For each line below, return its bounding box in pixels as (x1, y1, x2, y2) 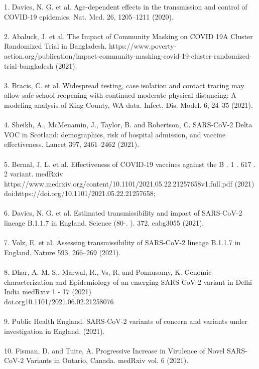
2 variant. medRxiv (4, 168, 63, 179)
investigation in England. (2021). (4, 325, 105, 336)
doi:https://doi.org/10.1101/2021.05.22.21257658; (4, 188, 156, 199)
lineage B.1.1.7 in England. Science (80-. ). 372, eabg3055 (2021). (4, 218, 204, 228)
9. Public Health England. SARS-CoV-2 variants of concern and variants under (4, 316, 247, 326)
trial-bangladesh (4, 60, 54, 71)
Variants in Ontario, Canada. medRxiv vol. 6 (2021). (26, 355, 189, 365)
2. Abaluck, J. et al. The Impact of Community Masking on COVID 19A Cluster (4, 31, 253, 41)
